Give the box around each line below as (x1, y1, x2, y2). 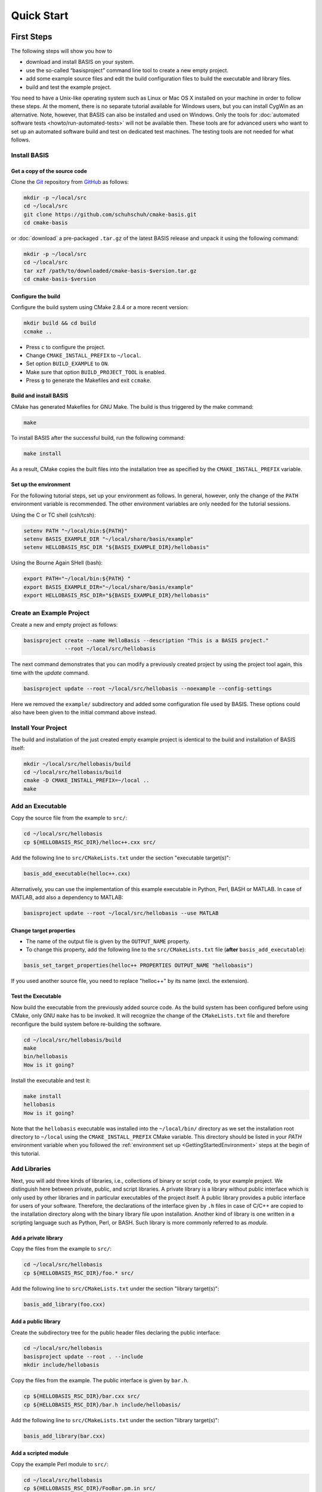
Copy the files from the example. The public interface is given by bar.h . (11, 1377, 189, 1384)
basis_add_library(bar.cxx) (23, 1432, 106, 1439)
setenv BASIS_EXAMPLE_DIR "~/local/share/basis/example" (23, 536, 194, 542)
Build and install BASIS (11, 392, 69, 399)
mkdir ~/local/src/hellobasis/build (23, 760, 131, 767)
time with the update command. (11, 669, 89, 676)
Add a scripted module (11, 1450, 69, 1457)
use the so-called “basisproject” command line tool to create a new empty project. (26, 66, 229, 74)
